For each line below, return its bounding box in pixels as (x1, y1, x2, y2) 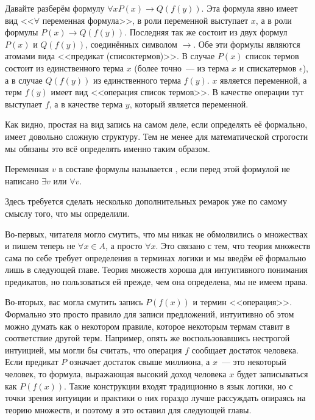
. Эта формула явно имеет (201, 2, 298, 14)
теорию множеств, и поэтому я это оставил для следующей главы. (5, 403, 252, 416)
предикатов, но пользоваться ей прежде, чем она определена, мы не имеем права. (5, 275, 308, 288)
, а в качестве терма (49, 97, 123, 110)
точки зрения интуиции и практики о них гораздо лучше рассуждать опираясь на (5, 391, 306, 404)
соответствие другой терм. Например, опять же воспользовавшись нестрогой (5, 331, 290, 344)
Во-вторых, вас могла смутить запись (5, 295, 143, 308)
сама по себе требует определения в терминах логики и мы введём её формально (5, 251, 306, 264)
